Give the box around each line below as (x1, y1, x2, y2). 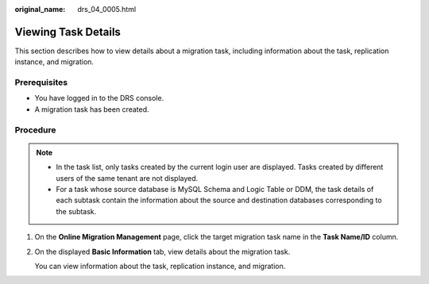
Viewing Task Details (14, 25, 121, 39)
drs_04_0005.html (77, 5, 137, 13)
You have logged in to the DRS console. (34, 94, 164, 103)
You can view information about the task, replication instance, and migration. (34, 261, 286, 271)
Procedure (14, 124, 56, 135)
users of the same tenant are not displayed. (56, 173, 199, 182)
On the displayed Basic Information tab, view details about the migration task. (34, 247, 291, 256)
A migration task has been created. (34, 104, 150, 114)
